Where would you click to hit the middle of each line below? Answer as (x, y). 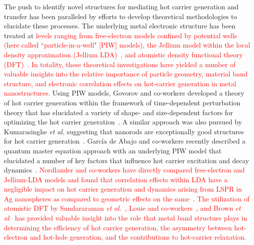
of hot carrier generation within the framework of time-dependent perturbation (122, 102)
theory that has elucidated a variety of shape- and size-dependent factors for (118, 112)
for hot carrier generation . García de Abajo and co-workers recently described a (125, 141)
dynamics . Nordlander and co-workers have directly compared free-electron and (125, 170)
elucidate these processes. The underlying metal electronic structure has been (120, 26)
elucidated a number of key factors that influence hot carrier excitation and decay (127, 160)
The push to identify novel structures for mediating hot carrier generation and (121, 6)
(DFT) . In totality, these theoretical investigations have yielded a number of (120, 64)
